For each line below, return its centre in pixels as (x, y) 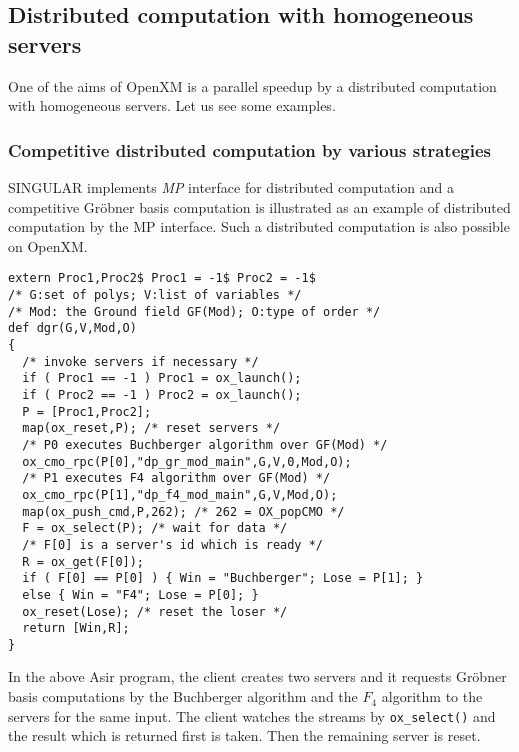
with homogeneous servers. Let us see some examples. (172, 105)
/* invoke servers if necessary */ (140, 361)
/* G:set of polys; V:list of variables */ (155, 295)
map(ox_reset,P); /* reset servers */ (151, 428)
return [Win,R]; (76, 628)
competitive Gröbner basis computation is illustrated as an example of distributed (259, 206)
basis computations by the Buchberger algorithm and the (183, 696)
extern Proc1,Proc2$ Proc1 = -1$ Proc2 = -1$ (162, 278)
